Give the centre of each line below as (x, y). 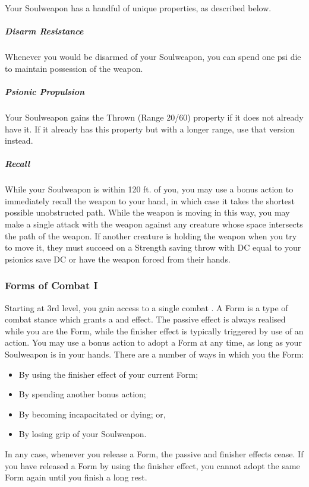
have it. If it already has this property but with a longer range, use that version (150, 129)
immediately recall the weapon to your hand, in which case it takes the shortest (150, 200)
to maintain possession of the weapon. (74, 68)
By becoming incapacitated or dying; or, (92, 414)
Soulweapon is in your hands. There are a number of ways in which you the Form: (154, 354)
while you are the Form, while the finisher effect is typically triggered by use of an (154, 331)
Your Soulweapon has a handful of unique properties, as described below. (138, 8)
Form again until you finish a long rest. (76, 477)
